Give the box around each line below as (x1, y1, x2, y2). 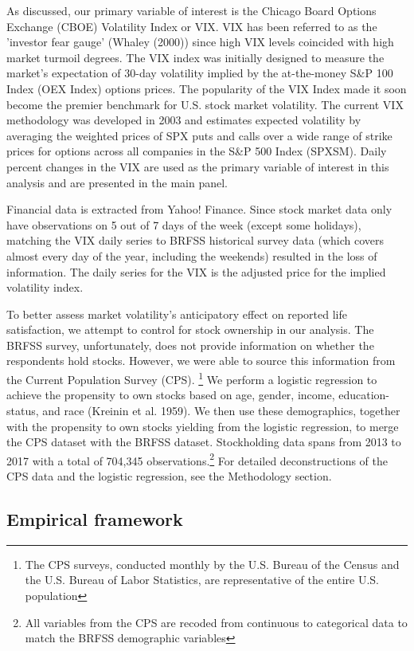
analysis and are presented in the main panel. (6, 174, 228, 190)
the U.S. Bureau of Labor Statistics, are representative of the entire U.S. (25, 571, 379, 588)
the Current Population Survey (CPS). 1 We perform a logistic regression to (6, 369, 377, 387)
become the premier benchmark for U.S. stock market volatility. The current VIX (6, 96, 404, 112)
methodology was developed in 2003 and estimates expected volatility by (6, 112, 361, 128)
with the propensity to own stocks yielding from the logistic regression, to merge (6, 418, 399, 434)
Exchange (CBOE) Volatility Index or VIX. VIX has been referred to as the (6, 18, 377, 34)
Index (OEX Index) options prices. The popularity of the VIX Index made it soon (6, 80, 407, 96)
